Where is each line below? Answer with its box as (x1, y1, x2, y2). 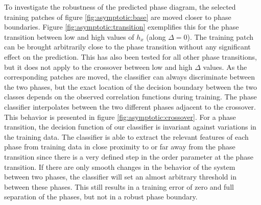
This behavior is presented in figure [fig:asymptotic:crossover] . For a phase (4, 111, 236, 122)
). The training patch (187, 31, 254, 42)
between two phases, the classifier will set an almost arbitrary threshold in (4, 171, 236, 182)
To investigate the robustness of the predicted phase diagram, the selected (4, 2, 236, 12)
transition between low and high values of (4, 31, 134, 42)
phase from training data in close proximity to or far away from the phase (4, 141, 235, 152)
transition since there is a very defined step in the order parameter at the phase (4, 151, 253, 162)
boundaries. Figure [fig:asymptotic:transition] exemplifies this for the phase (4, 21, 239, 32)
